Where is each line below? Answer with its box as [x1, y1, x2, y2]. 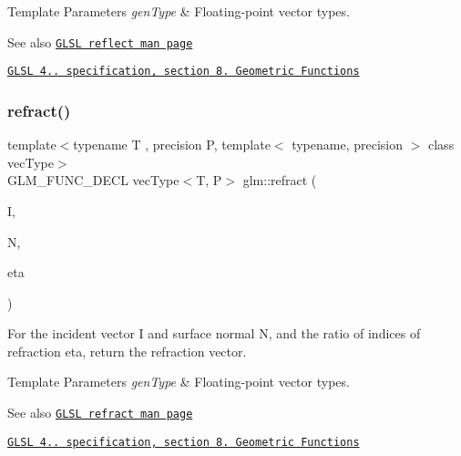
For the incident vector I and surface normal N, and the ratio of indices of [7, 324, 421, 343]
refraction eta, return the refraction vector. [7, 341, 247, 360]
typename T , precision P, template [73, 135, 271, 154]
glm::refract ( [242, 171, 317, 190]
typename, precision [292, 135, 404, 154]
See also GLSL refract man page [7, 403, 193, 422]
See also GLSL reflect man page [7, 32, 193, 51]
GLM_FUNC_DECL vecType [7, 171, 179, 190]
